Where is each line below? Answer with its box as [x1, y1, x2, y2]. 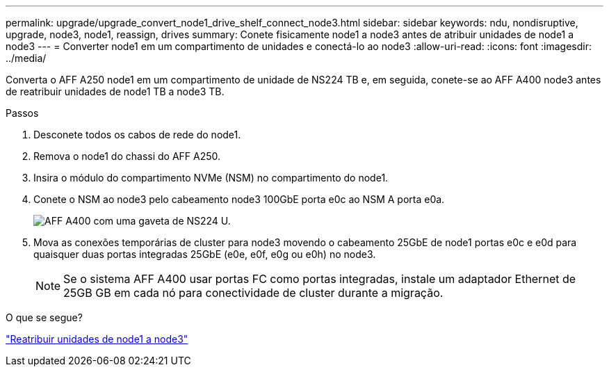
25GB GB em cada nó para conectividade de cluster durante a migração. [63, 286, 444, 300]
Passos [6, 107, 39, 119]
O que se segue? [6, 312, 83, 323]
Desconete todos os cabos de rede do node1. [33, 129, 241, 140]
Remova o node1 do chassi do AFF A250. [33, 150, 221, 162]
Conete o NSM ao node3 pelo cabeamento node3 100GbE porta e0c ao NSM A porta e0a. [33, 193, 445, 205]
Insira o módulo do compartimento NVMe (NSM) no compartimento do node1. [33, 172, 389, 184]
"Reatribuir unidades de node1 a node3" [6, 333, 188, 345]
